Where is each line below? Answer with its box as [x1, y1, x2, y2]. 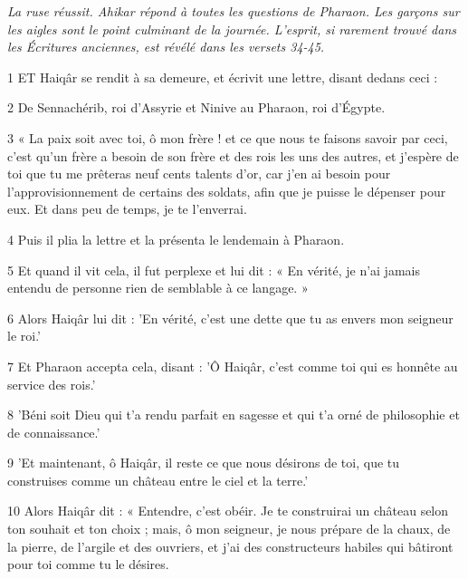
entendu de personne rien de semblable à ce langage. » [7, 278, 309, 297]
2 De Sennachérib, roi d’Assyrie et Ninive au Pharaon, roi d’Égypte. [7, 98, 386, 117]
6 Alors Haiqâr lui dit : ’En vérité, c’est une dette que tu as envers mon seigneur [7, 308, 454, 327]
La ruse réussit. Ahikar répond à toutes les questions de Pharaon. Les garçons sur [7, 2, 460, 20]
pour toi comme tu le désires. [7, 555, 169, 574]
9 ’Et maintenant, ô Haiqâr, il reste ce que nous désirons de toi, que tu [7, 453, 400, 472]
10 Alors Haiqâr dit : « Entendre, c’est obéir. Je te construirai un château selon [7, 501, 449, 520]
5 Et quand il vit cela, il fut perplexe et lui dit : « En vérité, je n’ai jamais [7, 260, 420, 279]
